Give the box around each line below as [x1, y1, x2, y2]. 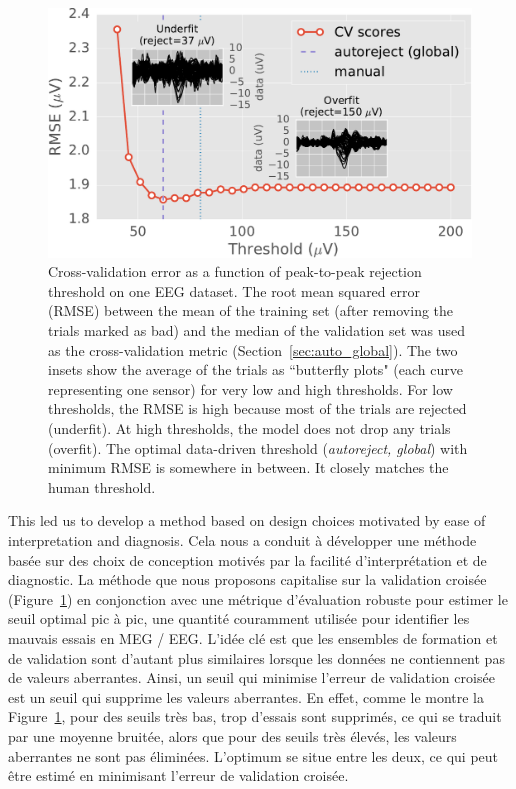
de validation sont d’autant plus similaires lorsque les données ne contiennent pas [8, 647, 505, 668]
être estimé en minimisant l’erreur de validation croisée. [8, 765, 349, 786]
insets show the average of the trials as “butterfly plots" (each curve [48, 359, 463, 380]
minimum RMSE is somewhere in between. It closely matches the [48, 457, 449, 478]
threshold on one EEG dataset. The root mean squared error [48, 280, 420, 301]
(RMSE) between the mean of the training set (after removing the [48, 300, 454, 321]
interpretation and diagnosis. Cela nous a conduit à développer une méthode [8, 529, 477, 550]
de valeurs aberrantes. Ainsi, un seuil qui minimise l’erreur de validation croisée [8, 667, 495, 688]
